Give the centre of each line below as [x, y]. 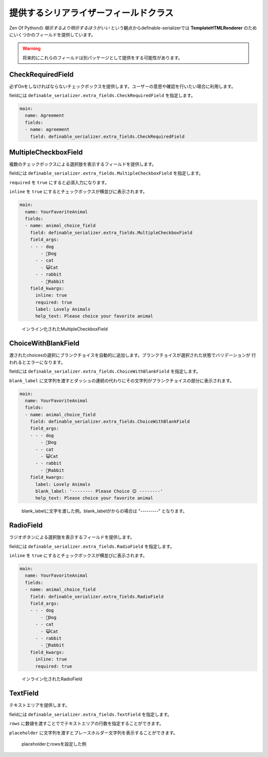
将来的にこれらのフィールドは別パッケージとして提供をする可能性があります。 [103, 58]
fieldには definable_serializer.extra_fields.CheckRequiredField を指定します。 [102, 96]
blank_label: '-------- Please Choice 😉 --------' [99, 491]
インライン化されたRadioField [52, 679]
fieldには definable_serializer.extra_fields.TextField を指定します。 [91, 714]
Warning [32, 49]
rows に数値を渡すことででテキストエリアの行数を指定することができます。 [86, 724]
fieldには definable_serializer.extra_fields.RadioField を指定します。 [92, 546]
